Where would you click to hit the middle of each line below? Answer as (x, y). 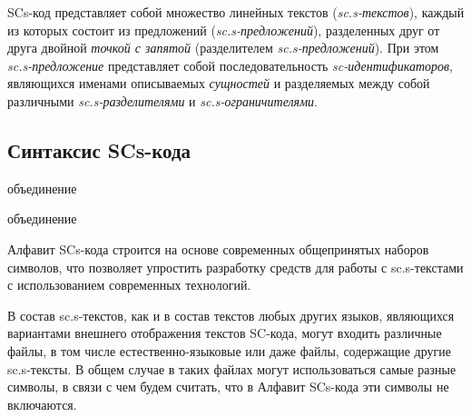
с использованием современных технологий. (129, 285)
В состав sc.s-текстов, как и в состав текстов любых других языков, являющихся (231, 315)
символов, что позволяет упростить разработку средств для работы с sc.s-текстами (235, 267)
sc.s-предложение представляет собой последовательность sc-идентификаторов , (230, 65)
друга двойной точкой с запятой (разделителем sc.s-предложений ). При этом (223, 48)
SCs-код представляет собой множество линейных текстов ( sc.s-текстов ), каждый (236, 12)
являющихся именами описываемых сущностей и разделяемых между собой (219, 83)
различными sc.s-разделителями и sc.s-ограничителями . (162, 100)
